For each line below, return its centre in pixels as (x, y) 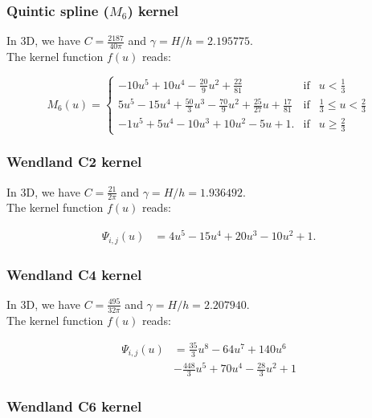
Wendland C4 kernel (74, 274)
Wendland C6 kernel (74, 406)
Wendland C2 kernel (74, 162)
